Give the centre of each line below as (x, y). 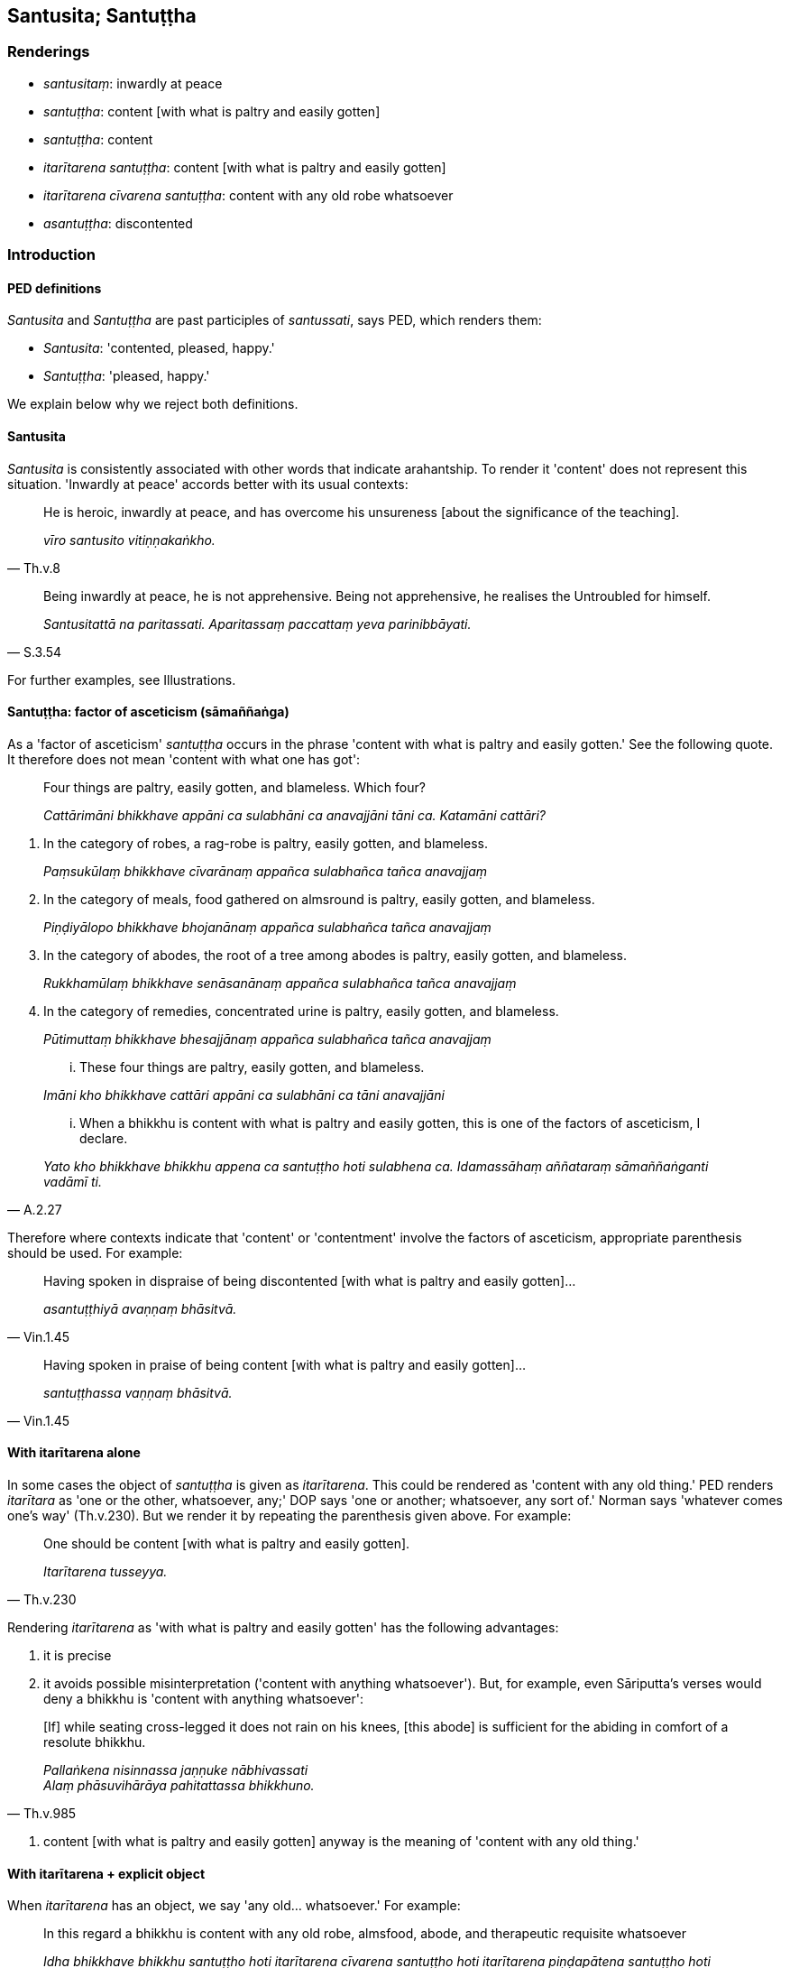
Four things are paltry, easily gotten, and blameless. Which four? (234, 787)
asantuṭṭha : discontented (118, 223)
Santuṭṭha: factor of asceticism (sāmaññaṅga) (148, 712)
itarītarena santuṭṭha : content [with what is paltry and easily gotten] (245, 167)
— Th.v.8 (34, 568)
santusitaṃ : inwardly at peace (133, 83)
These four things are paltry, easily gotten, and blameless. (252, 1067)
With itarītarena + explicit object (106, 1873)
